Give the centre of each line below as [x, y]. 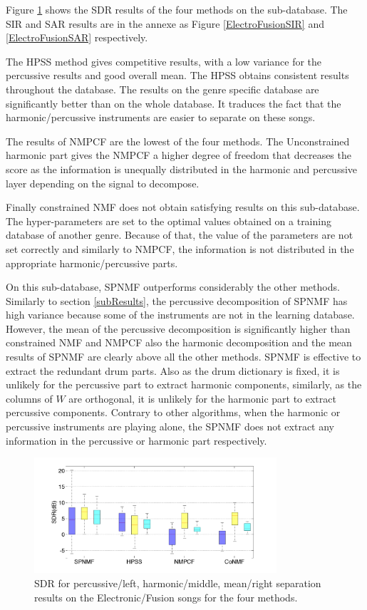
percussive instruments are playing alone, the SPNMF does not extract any [170, 427]
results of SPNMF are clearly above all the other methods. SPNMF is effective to [183, 357]
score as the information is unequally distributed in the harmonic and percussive [182, 169]
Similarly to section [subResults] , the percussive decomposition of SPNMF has [177, 300]
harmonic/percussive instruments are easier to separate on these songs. [161, 117]
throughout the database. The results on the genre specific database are [162, 89]
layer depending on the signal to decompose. [103, 183]
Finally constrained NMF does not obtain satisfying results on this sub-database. [183, 207]
